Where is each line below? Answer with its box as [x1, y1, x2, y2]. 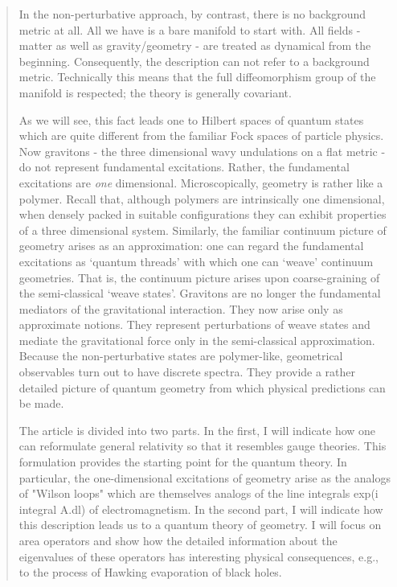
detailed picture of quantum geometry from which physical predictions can [18, 379, 386, 396]
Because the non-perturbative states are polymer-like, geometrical [18, 347, 343, 364]
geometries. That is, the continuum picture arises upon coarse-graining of [18, 269, 380, 285]
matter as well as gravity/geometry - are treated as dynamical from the [18, 37, 371, 54]
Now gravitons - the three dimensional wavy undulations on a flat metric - [18, 142, 386, 159]
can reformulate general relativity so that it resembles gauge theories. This [18, 437, 387, 454]
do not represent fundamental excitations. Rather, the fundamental [18, 158, 350, 175]
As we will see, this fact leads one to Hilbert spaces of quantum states [18, 111, 364, 128]
